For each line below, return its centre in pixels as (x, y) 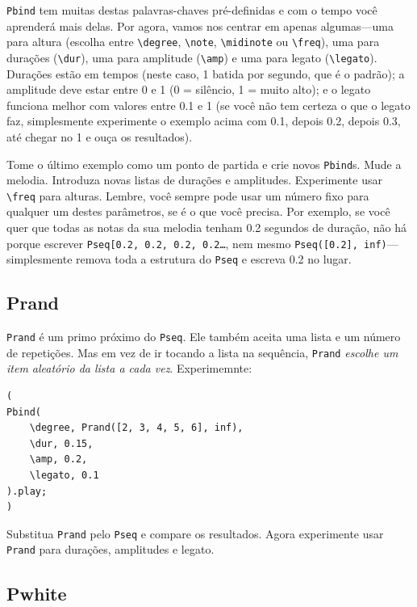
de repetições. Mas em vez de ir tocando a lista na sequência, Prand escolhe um (202, 352)
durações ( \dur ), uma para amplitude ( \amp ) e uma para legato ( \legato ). (192, 57)
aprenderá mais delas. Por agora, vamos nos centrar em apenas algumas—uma (200, 25)
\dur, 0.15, (61, 443)
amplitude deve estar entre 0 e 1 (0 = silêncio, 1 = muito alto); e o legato (189, 89)
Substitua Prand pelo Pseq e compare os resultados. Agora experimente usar (195, 533)
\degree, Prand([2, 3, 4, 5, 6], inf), (136, 428)
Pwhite (37, 593)
